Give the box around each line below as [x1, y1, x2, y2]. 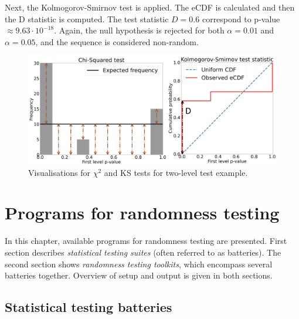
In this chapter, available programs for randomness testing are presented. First [5, 235, 287, 247]
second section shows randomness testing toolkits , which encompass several [5, 257, 273, 270]
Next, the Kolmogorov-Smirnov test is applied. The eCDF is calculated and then [5, 1, 295, 13]
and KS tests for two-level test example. [104, 166, 248, 178]
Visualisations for [28, 166, 91, 178]
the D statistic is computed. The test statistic [5, 12, 169, 25]
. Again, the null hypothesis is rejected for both [54, 24, 225, 36]
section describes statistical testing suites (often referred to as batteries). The [5, 246, 281, 258]
